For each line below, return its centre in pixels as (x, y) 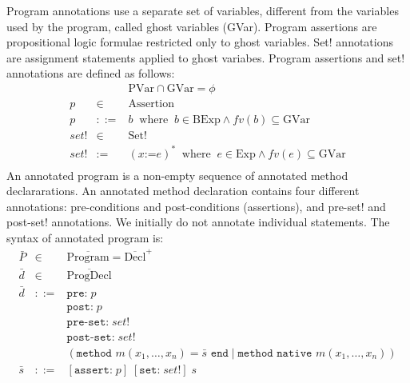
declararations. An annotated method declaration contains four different (183, 191)
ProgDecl (89, 275)
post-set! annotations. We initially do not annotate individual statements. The (198, 222)
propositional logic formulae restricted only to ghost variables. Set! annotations (200, 42)
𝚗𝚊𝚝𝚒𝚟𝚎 (295, 353)
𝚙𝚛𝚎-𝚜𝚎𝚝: (88, 322)
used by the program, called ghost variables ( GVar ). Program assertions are (192, 26)
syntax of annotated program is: (85, 238)
